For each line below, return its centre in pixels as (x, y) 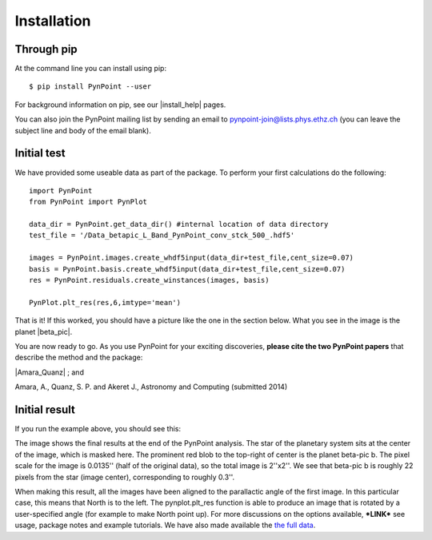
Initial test (40, 153)
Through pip (46, 49)
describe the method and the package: (79, 357)
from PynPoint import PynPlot (88, 202)
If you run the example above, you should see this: (98, 429)
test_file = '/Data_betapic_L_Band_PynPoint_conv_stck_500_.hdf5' (162, 235)
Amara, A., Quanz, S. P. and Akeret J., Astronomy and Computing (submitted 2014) (151, 387)
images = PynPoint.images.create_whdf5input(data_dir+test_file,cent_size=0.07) (192, 258)
